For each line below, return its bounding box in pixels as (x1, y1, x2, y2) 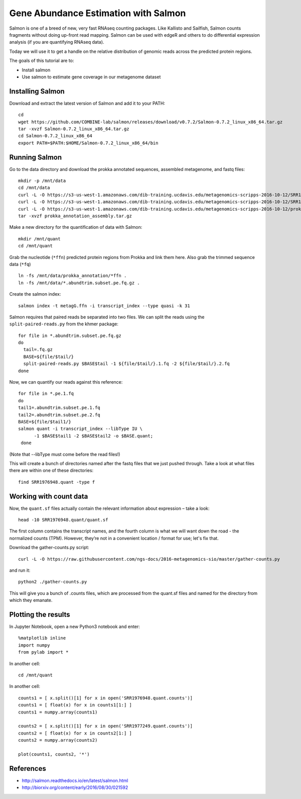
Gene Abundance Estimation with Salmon (9, 8, 186, 19)
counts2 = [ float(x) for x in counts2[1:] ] (18, 730, 132, 736)
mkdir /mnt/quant (18, 236, 61, 241)
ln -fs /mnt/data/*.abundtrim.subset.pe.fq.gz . (18, 280, 140, 286)
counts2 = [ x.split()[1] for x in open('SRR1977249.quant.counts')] (18, 723, 193, 729)
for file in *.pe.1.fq (18, 391, 74, 397)
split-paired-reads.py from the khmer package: (9, 321, 119, 327)
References (9, 764, 46, 773)
